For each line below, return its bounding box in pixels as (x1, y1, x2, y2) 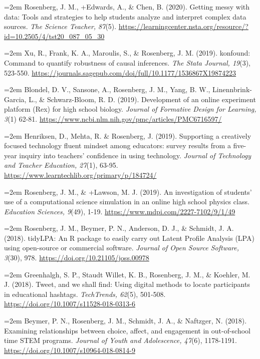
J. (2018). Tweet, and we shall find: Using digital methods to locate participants (4, 279, 250, 289)
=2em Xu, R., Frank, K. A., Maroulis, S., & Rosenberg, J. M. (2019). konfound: (4, 48, 250, 58)
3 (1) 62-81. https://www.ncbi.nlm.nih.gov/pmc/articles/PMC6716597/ (4, 113, 222, 124)
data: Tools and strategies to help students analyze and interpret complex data (4, 11, 246, 22)
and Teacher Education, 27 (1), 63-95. (4, 160, 118, 170)
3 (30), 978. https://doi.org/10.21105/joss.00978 (4, 252, 149, 263)
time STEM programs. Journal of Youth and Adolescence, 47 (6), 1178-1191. (4, 335, 237, 345)
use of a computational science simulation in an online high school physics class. (4, 196, 249, 207)
